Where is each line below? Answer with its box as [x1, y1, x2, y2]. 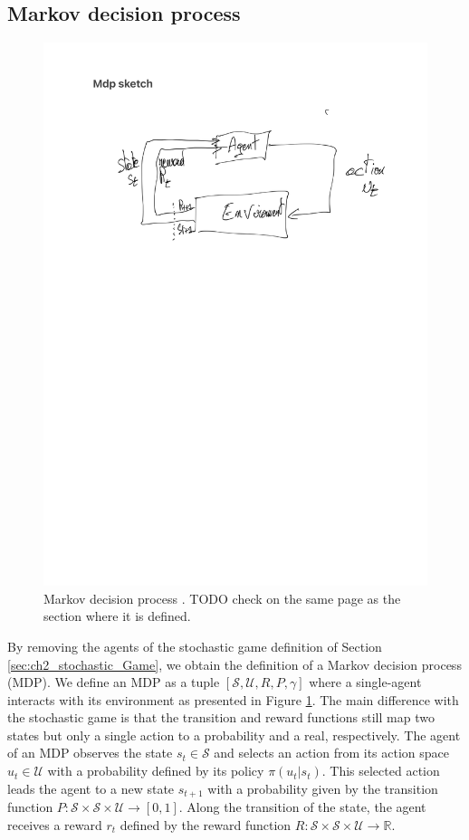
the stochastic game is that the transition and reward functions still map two [7, 708, 435, 727]
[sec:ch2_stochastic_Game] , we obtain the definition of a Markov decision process [7, 654, 462, 673]
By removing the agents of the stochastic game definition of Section [7, 636, 382, 655]
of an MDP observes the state [7, 743, 173, 762]
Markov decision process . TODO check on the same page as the [43, 588, 401, 607]
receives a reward [7, 815, 102, 834]
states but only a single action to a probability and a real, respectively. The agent [7, 725, 461, 744]
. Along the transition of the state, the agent [178, 797, 426, 816]
